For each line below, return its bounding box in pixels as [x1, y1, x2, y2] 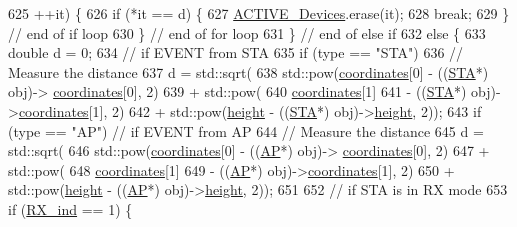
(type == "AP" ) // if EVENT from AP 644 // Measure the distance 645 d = [8, 120, 484, 141]
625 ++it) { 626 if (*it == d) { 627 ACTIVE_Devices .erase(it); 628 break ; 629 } [8, 3, 510, 23]
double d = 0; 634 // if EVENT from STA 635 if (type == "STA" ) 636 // [8, 42, 464, 63]
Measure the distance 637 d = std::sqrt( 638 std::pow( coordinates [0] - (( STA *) [8, 61, 489, 82]
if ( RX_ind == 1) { [8, 198, 133, 219]
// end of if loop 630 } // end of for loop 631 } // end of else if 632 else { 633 [8, 22, 486, 43]
